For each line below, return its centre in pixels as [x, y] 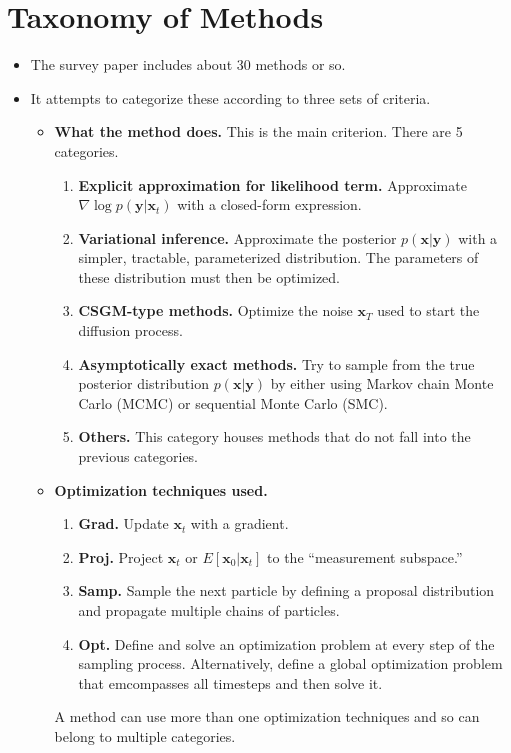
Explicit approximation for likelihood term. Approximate [272, 184]
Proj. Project [121, 556]
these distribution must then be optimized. [209, 276]
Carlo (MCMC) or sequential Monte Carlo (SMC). [233, 402]
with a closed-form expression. [269, 204]
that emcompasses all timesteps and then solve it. [230, 682]
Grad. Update [123, 523]
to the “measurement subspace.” [365, 556]
